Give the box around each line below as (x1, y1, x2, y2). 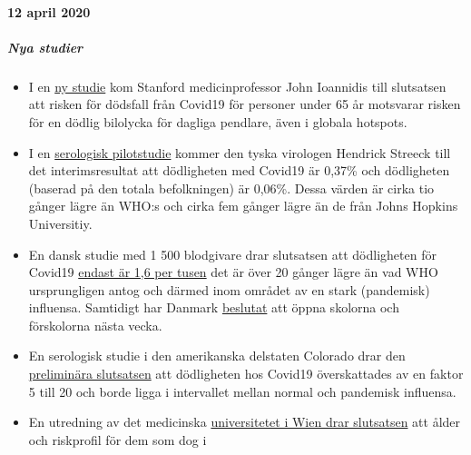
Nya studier (7, 37, 83, 56)
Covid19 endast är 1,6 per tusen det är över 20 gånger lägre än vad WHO (28, 262, 438, 282)
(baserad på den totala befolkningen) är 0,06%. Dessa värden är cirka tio (28, 178, 435, 197)
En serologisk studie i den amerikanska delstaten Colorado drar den (28, 346, 406, 365)
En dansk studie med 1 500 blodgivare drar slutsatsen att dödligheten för (28, 244, 437, 263)
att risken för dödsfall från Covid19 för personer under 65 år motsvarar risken (28, 94, 461, 114)
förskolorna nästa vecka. (28, 315, 162, 334)
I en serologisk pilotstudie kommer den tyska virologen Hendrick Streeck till (28, 143, 451, 162)
